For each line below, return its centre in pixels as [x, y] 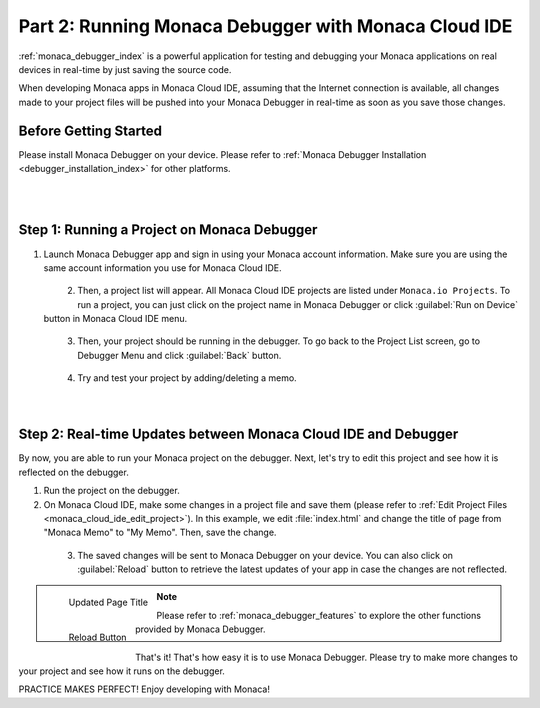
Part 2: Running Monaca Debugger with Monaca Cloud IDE [265, 26]
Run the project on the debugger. [111, 491]
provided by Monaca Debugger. [200, 629]
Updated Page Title [108, 602]
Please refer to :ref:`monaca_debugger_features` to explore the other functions [319, 615]
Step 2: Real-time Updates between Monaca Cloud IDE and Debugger [238, 434]
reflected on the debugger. [73, 472]
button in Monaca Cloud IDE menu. [115, 319]
